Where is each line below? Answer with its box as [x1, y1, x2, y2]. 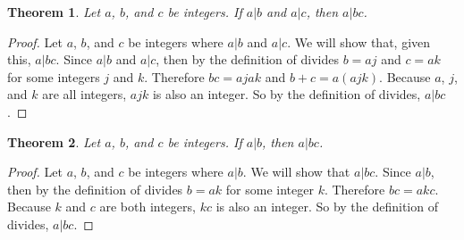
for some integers [7, 67, 100, 86]
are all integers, [42, 85, 127, 103]
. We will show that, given [287, 32, 431, 51]
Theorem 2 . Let [7, 132, 101, 151]
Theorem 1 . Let [7, 3, 101, 21]
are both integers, [99, 197, 196, 216]
